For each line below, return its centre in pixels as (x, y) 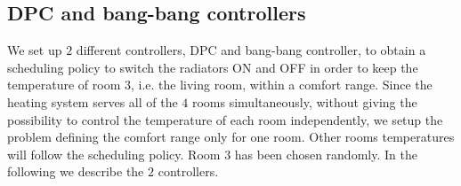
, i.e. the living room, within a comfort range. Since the (281, 85)
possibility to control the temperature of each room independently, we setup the (225, 119)
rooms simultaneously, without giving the (304, 101)
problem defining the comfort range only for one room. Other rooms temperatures (231, 137)
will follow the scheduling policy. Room (114, 154)
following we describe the (76, 171)
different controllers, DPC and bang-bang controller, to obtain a (251, 50)
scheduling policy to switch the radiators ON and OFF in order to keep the (213, 67)
